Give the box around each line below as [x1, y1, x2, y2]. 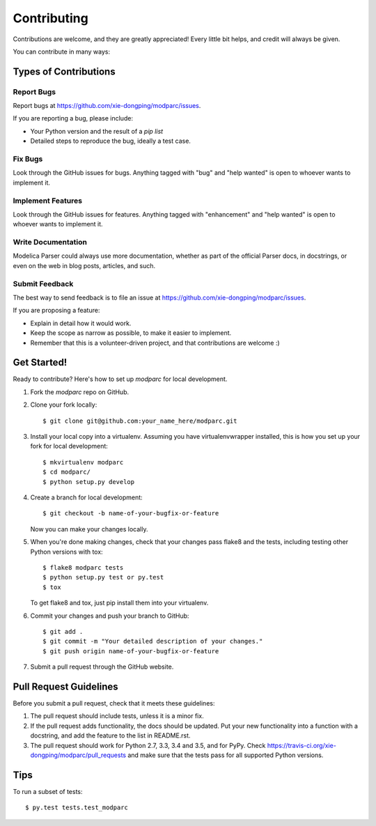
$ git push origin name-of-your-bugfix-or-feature [42, 647, 219, 655]
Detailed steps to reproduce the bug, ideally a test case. [30, 137, 191, 146]
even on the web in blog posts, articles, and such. [13, 261, 156, 270]
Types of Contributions [13, 65, 116, 77]
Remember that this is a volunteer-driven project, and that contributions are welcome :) [30, 338, 280, 347]
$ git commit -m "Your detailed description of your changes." [42, 637, 263, 646]
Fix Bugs [13, 154, 43, 164]
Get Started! [13, 357, 68, 368]
